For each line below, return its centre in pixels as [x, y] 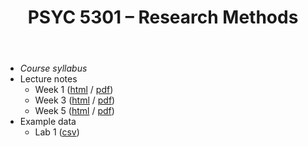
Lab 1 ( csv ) [57, 132]
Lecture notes [48, 79]
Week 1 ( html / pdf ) [74, 90]
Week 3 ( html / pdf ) [75, 100]
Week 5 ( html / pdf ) [74, 111]
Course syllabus [53, 68]
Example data [48, 122]
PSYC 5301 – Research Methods [163, 17]
